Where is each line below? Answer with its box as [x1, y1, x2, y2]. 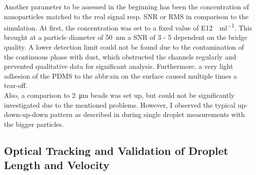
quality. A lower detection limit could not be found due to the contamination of [4, 42, 244, 52]
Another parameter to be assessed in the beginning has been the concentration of [4, 1, 249, 11]
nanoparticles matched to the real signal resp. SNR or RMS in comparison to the [4, 11, 249, 21]
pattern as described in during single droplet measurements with [50, 109, 245, 119]
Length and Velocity [4, 157, 110, 173]
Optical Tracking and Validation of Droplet [4, 143, 228, 158]
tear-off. [4, 80, 28, 90]
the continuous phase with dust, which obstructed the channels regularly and [4, 51, 236, 61]
